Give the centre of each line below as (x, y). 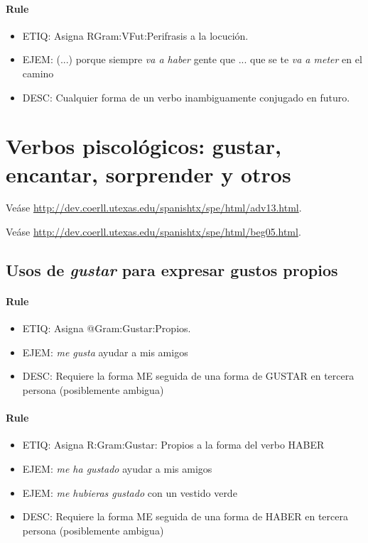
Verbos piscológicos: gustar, (144, 146)
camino (38, 73)
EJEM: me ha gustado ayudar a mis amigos (117, 469)
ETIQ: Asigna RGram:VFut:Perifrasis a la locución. (135, 35)
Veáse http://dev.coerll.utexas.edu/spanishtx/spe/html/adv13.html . (154, 208)
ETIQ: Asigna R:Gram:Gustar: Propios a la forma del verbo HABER (173, 445)
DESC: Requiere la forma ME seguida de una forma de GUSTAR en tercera (188, 376)
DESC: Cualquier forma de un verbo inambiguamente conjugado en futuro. (186, 97)
